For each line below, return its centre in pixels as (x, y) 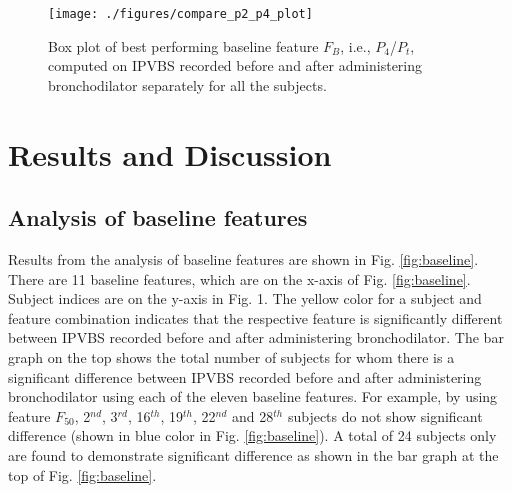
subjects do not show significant (385, 415)
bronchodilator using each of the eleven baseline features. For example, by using (253, 396)
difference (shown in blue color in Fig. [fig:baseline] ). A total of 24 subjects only (252, 435)
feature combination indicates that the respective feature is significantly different (255, 317)
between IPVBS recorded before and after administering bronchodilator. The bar (256, 337)
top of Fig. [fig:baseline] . (82, 474)
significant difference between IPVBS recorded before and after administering (245, 376)
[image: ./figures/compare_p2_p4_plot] (180, 14)
